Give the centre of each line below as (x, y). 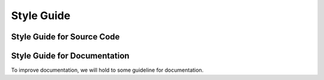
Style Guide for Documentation (70, 56)
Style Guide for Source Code (65, 37)
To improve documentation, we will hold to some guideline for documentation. (107, 70)
